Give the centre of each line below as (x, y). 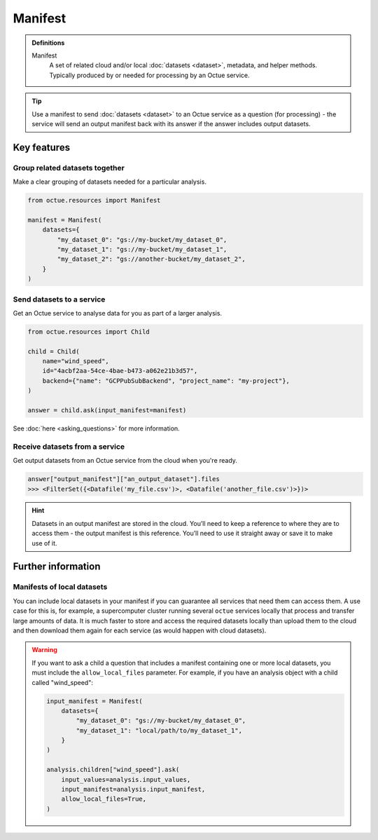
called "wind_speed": (63, 682)
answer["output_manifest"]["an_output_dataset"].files (124, 479)
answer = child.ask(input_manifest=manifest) (107, 410)
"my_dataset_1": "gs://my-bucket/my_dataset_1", (142, 249)
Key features (41, 147)
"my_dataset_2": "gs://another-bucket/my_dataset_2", (151, 259)
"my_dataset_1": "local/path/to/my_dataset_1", (159, 730)
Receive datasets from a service (69, 447)
